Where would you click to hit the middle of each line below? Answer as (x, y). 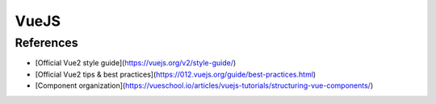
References (46, 43)
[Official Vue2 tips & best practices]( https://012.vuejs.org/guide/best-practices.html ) (176, 74)
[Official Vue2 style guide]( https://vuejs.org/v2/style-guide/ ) (136, 63)
